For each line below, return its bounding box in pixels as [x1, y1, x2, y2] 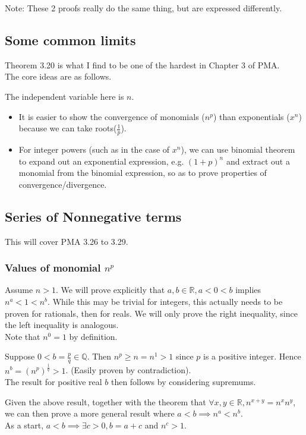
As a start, [5, 418, 44, 431]
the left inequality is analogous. [5, 319, 119, 331]
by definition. [69, 330, 118, 342]
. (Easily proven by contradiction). [65, 364, 191, 376]
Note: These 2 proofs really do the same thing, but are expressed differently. [5, 2, 282, 14]
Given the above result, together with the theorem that [5, 395, 206, 408]
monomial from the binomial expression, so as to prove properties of [18, 166, 267, 179]
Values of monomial [5, 260, 101, 275]
